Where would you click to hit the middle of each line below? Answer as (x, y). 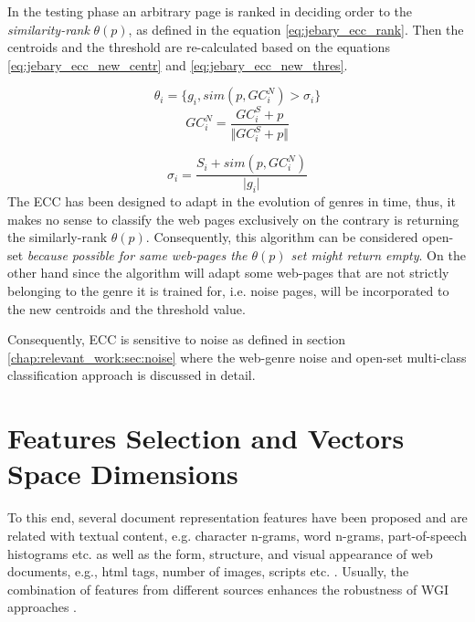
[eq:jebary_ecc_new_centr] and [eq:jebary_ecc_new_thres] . (178, 64)
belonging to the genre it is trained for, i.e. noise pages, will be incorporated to (228, 291)
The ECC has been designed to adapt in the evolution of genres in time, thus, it (232, 201)
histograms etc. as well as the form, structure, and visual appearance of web (220, 553)
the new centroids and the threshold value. (127, 308)
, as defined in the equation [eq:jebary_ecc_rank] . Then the (296, 29)
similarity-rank (48, 29)
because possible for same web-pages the (137, 254)
